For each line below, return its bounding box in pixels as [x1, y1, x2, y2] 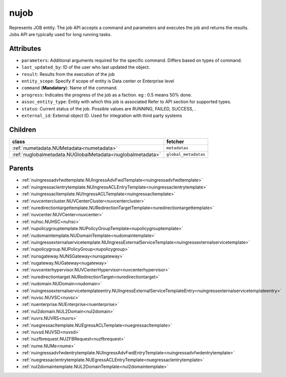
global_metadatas [166, 152, 205, 157]
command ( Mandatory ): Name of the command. [21, 85, 118, 91]
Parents [9, 164, 34, 173]
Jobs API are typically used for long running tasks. [9, 31, 112, 37]
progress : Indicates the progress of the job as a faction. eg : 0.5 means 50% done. [21, 92, 192, 98]
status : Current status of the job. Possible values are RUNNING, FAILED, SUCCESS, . [21, 106, 196, 112]
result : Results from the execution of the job [21, 71, 115, 77]
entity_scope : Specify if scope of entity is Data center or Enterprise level [21, 78, 174, 84]
